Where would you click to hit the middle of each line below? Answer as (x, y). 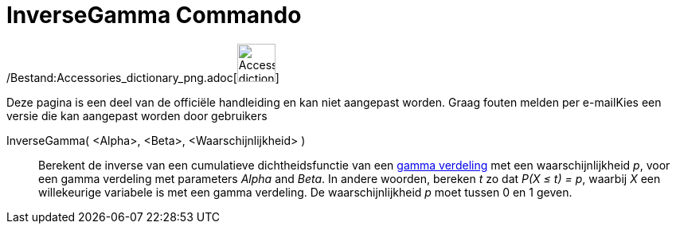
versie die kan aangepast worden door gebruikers (137, 115)
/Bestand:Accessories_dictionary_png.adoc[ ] (143, 77)
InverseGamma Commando (154, 15)
